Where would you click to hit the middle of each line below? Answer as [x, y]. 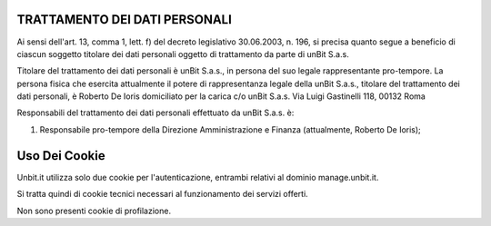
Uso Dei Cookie [61, 156]
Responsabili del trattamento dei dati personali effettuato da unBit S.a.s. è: [155, 113]
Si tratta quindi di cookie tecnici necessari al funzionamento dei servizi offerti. [162, 194]
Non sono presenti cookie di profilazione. [94, 211]
